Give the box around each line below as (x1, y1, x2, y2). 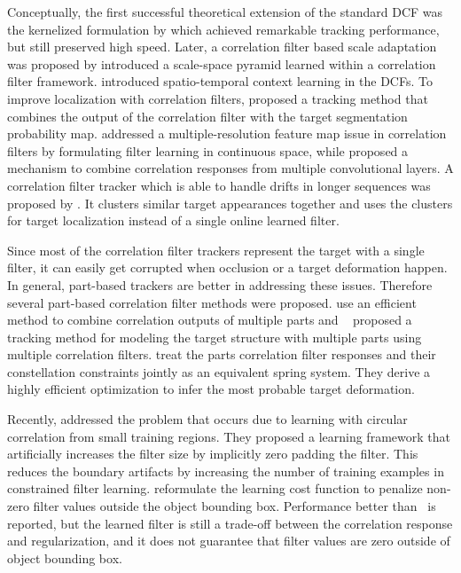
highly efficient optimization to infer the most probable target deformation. (7, 380, 415, 398)
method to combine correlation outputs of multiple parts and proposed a (7, 310, 412, 329)
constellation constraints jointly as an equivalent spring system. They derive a (7, 362, 431, 381)
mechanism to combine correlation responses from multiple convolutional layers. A (7, 159, 454, 177)
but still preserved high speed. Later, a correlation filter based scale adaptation (7, 37, 437, 56)
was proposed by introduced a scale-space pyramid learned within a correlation (7, 54, 436, 73)
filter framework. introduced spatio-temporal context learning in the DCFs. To (7, 72, 433, 90)
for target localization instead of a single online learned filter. (7, 211, 340, 230)
